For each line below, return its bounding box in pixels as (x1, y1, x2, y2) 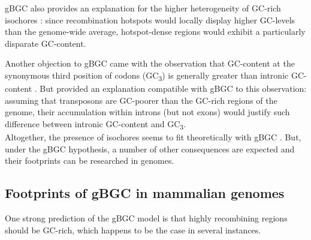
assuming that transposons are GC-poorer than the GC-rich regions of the (5, 94, 277, 106)
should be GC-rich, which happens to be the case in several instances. (5, 223, 261, 236)
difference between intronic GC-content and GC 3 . (5, 117, 186, 131)
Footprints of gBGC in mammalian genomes (5, 184, 285, 202)
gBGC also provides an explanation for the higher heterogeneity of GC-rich (5, 2, 281, 14)
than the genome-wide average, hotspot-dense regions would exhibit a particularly (5, 25, 306, 38)
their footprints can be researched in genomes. (5, 154, 174, 167)
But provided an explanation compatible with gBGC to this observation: (40, 82, 307, 95)
